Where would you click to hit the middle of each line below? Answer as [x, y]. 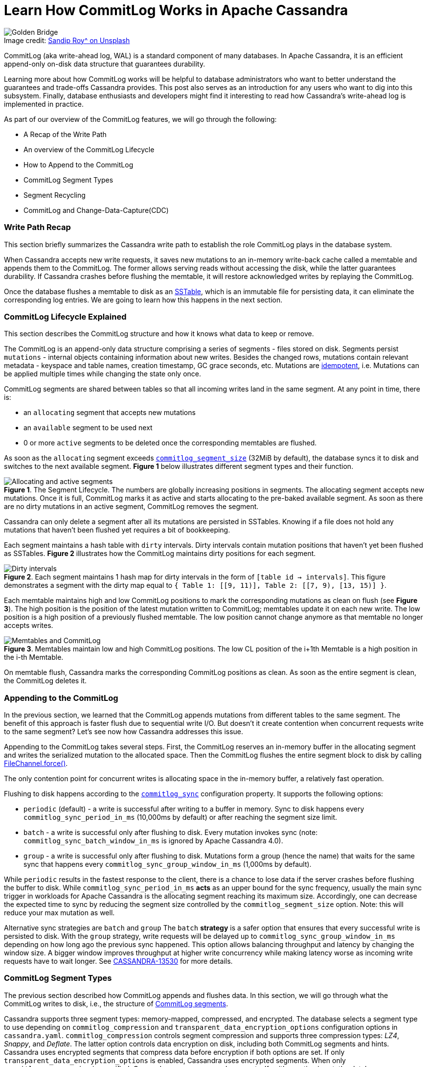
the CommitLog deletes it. [45, 681]
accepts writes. [29, 626]
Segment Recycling [55, 195]
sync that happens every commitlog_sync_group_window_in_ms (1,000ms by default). [168, 864]
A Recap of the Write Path [65, 134]
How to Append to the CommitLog [79, 164]
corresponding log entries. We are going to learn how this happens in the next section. [143, 300]
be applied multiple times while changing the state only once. [103, 374]
